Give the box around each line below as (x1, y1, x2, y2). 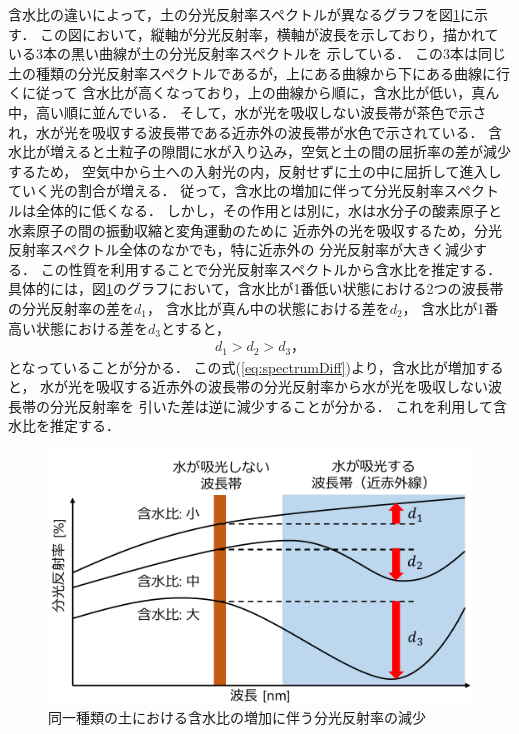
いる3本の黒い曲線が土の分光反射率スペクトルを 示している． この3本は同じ (8, 43, 506, 64)
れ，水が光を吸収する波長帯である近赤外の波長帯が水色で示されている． (8, 121, 484, 142)
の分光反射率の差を (8, 297, 134, 318)
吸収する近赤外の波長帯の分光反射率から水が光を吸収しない (96, 376, 489, 397)
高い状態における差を (8, 317, 148, 338)
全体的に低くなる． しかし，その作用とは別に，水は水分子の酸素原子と (35, 199, 502, 220)
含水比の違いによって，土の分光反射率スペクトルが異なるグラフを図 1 (8, 4, 460, 24)
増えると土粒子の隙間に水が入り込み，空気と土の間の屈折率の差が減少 (49, 141, 512, 162)
